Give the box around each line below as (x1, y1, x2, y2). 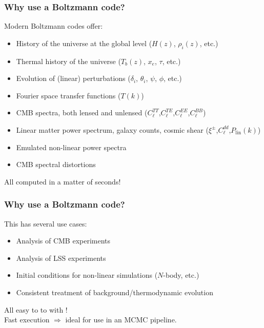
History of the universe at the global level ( (16, 37, 152, 48)
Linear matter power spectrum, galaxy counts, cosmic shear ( (16, 124, 209, 135)
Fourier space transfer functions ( (16, 90, 121, 100)
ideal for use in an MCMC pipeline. (65, 314, 177, 325)
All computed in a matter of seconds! (4, 176, 121, 187)
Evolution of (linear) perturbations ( (16, 73, 131, 84)
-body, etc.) (163, 270, 199, 280)
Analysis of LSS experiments (16, 252, 106, 263)
